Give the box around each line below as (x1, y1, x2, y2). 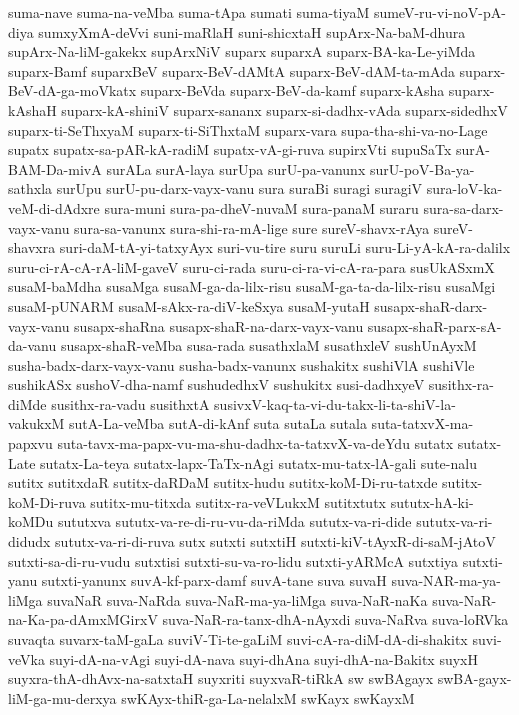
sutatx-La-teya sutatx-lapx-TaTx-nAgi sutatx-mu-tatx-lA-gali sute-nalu (40, 452, 477, 473)
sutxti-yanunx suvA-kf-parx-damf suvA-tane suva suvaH (41, 570, 387, 591)
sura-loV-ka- (426, 178, 503, 199)
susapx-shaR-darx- (374, 295, 488, 316)
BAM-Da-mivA (8, 158, 102, 179)
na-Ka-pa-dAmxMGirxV (8, 609, 158, 630)
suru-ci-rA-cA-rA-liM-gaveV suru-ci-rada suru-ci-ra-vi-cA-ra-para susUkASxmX (8, 256, 495, 277)
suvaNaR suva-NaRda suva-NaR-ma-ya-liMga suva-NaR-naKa (47, 589, 428, 610)
